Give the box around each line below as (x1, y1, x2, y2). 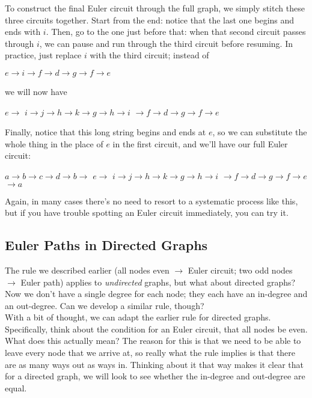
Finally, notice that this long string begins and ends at (5, 126, 206, 138)
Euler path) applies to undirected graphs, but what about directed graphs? (20, 275, 296, 288)
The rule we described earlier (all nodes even (5, 263, 170, 276)
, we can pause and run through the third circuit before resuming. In (39, 37, 293, 49)
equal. (5, 381, 27, 394)
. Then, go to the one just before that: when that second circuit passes (46, 25, 306, 38)
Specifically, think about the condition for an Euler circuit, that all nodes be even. (5, 322, 308, 335)
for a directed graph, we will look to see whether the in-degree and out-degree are (5, 370, 305, 382)
